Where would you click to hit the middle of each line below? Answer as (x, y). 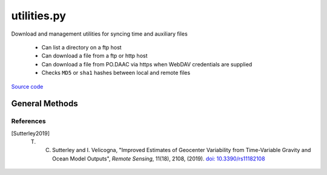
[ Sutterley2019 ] (31, 133)
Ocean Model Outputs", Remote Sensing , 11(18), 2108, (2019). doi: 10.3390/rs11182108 (159, 158)
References (28, 121)
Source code (27, 86)
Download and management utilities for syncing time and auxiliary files (99, 34)
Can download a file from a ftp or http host (94, 56)
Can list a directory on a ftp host (81, 47)
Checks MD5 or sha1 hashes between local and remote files (116, 73)
